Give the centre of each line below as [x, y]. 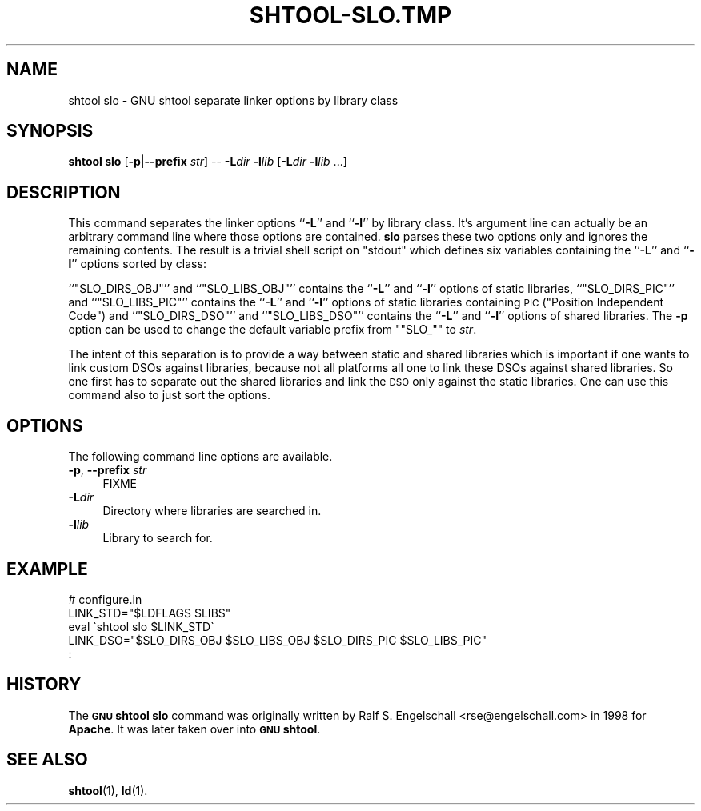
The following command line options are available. [200, 457]
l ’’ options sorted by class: [137, 264]
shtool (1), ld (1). [108, 790]
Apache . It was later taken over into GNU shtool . [194, 729]
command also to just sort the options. [170, 395]
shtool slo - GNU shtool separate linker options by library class [233, 100]
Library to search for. [158, 538]
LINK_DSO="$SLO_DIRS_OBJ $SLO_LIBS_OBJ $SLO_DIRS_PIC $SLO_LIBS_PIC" [278, 640]
